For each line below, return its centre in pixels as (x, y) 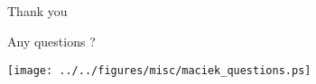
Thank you (37, 11)
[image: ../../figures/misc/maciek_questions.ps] (159, 70)
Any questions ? (51, 41)
